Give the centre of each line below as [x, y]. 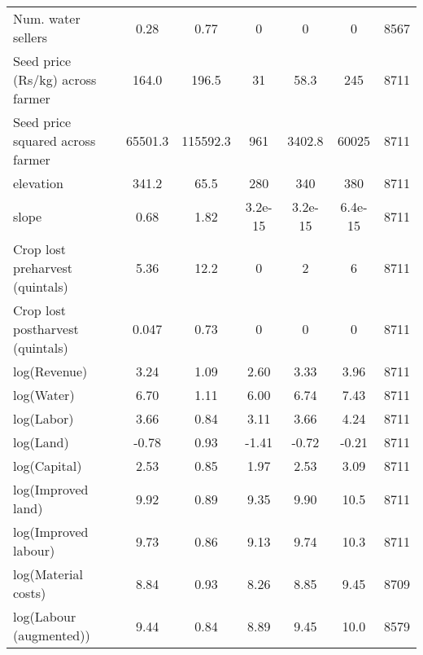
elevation [38, 183]
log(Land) [41, 442]
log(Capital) [48, 466]
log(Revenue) [50, 371]
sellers [30, 37]
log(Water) [44, 395]
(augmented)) [52, 635]
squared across [55, 141]
